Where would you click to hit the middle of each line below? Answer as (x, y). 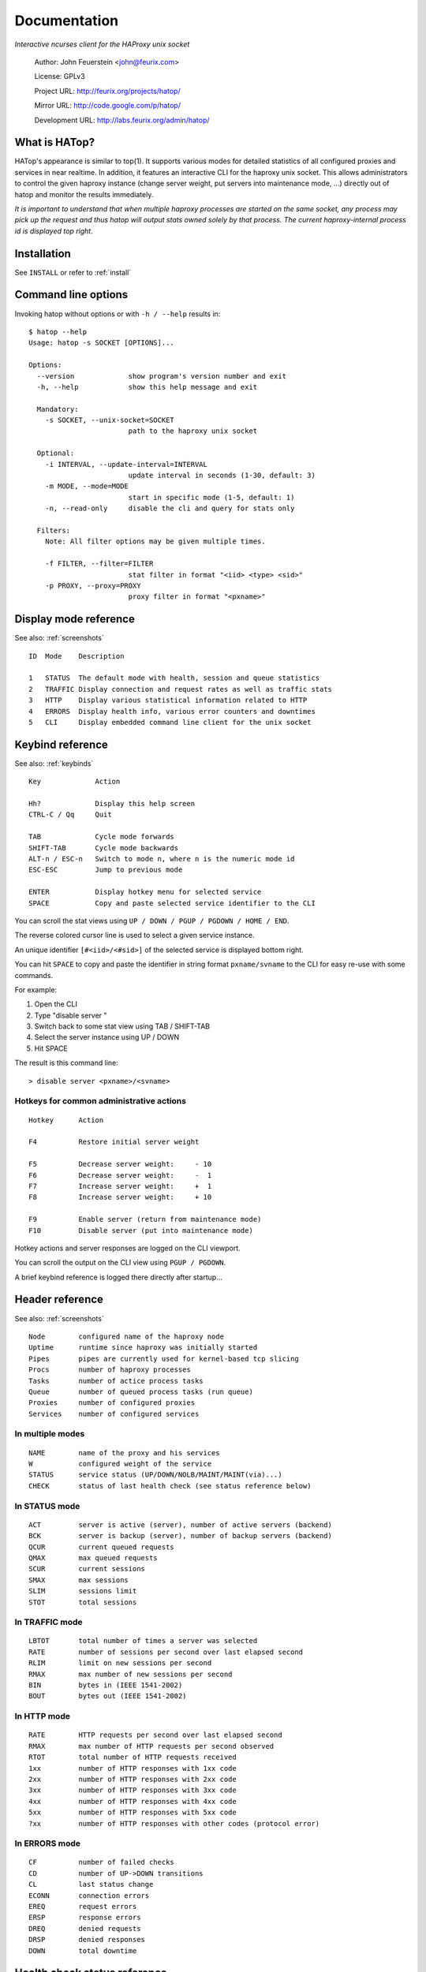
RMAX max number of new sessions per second (131, 1674)
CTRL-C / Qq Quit (70, 815)
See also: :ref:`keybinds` (54, 763)
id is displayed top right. (54, 231)
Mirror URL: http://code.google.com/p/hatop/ (108, 106)
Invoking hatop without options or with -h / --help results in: (118, 314)
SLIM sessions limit (83, 1591)
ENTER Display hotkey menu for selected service (145, 892)
